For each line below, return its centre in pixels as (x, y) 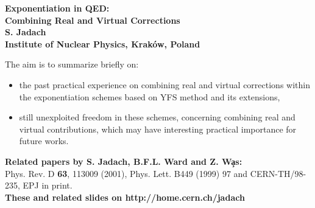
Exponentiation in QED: (57, 8)
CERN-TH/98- (278, 173)
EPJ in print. (48, 185)
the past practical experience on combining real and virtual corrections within (165, 84)
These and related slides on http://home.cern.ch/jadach (125, 197)
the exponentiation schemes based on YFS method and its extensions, (150, 96)
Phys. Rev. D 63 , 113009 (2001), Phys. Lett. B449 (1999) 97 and (126, 173)
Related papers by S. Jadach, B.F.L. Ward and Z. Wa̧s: (124, 161)
